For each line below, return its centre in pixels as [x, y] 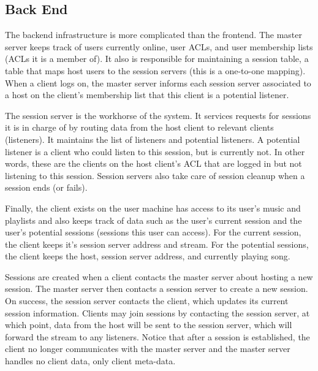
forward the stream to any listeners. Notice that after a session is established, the [157, 336]
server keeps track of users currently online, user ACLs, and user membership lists [159, 46]
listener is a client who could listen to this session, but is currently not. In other [155, 151]
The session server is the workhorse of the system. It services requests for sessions [158, 115]
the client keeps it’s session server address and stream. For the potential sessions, [157, 244]
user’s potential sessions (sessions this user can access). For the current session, [153, 232]
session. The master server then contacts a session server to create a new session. [157, 289]
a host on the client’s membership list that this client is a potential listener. [147, 95]
